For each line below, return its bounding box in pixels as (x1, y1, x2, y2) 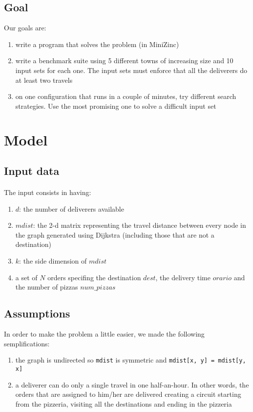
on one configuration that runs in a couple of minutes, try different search (15, 91, 236, 101)
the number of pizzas (15, 282, 78, 292)
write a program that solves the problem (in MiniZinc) (15, 39, 179, 49)
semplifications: (4, 338, 50, 348)
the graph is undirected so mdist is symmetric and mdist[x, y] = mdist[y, (15, 355, 246, 365)
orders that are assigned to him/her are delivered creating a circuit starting (15, 389, 241, 399)
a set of (15, 272, 38, 282)
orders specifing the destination (47, 272, 141, 282)
